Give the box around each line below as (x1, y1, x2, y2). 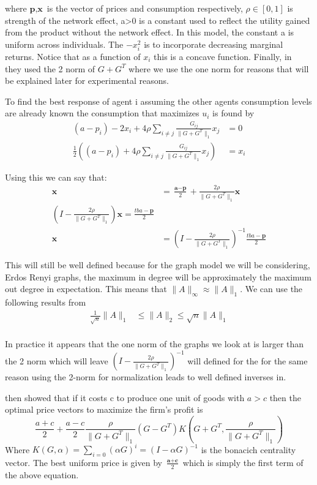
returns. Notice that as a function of (5, 50, 141, 62)
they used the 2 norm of (5, 62, 95, 75)
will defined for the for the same (187, 354, 308, 367)
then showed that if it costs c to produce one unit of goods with (5, 391, 245, 404)
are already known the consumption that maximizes (5, 107, 200, 119)
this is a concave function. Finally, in (154, 50, 292, 62)
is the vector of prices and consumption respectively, (47, 2, 243, 14)
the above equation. (5, 468, 79, 481)
